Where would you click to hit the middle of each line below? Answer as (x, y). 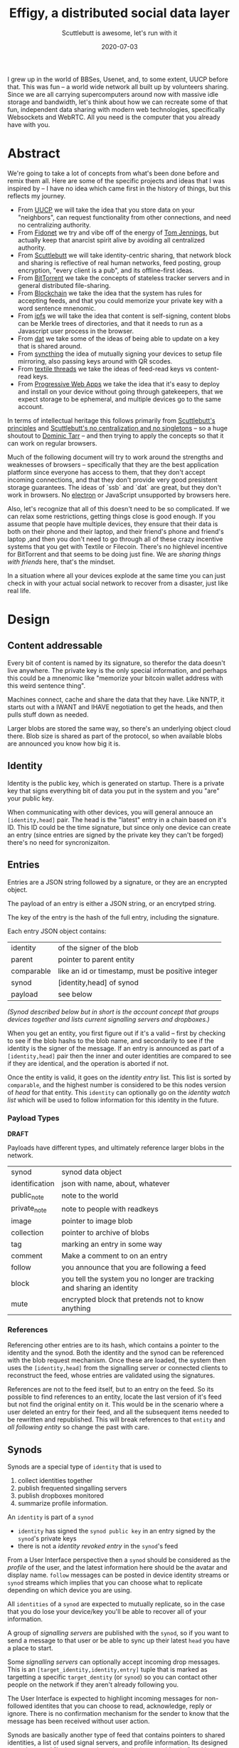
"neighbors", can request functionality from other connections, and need (124, 217)
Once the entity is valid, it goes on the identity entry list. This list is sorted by (119, 1077)
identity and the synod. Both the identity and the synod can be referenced (116, 1353)
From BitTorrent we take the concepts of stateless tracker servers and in (123, 278)
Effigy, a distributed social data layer (119, 13)
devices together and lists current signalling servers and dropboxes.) (108, 1019)
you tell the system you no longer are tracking (138, 1279)
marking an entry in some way (112, 1244)
